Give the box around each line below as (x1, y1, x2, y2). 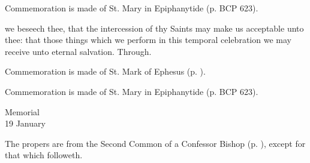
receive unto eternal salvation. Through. (5, 45, 152, 57)
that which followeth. (5, 149, 83, 161)
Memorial (5, 105, 40, 118)
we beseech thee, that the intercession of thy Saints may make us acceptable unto (5, 21, 304, 34)
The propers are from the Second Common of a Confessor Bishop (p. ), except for (5, 137, 306, 149)
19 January (5, 117, 46, 130)
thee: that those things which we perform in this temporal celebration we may (5, 33, 291, 46)
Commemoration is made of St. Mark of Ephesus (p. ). (5, 65, 206, 78)
